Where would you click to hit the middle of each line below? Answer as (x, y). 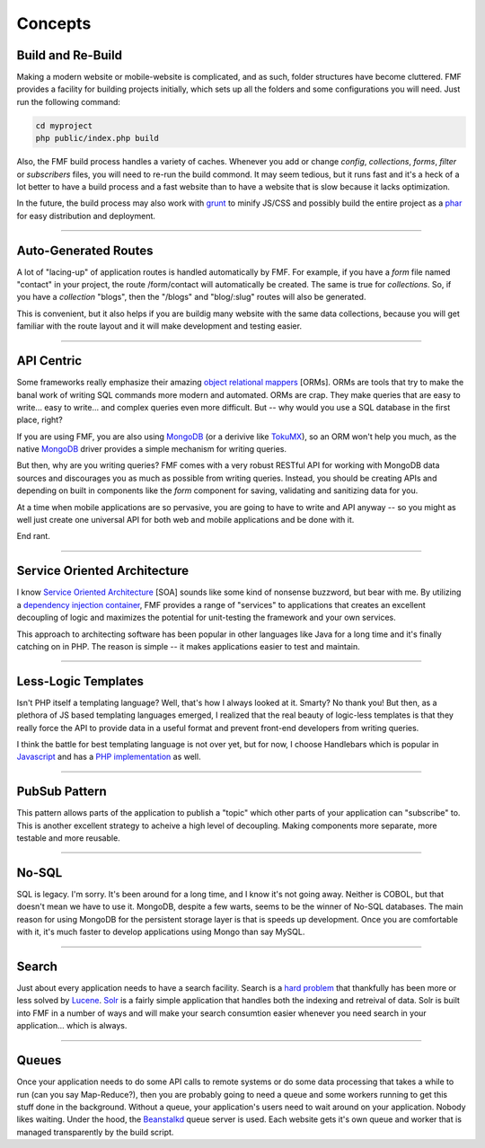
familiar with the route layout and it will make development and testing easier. (159, 326)
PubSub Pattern (62, 792)
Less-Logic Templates (80, 681)
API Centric (49, 361)
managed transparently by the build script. (95, 1132)
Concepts (54, 23)
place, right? (40, 420)
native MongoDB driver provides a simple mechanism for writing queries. (152, 449)
